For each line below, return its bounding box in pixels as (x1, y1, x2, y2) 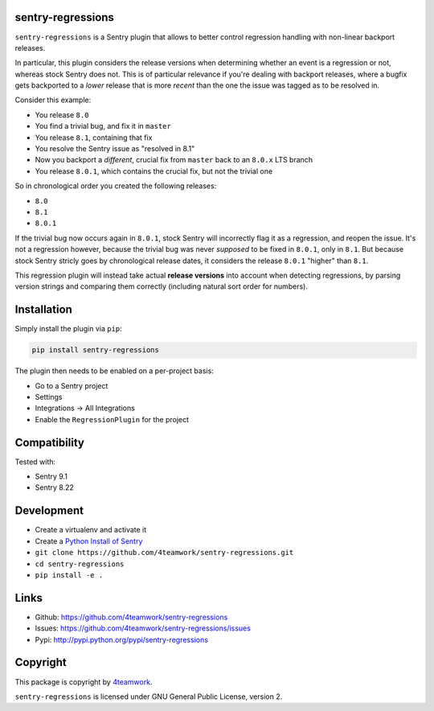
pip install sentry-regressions (31, 346, 160, 355)
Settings (35, 392, 63, 401)
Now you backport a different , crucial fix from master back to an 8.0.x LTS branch (35, 155, 313, 165)
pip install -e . (35, 570, 104, 579)
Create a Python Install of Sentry (35, 536, 143, 546)
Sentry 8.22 (35, 483, 74, 492)
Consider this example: (14, 95, 92, 105)
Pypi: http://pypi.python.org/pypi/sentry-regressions (35, 635, 209, 644)
